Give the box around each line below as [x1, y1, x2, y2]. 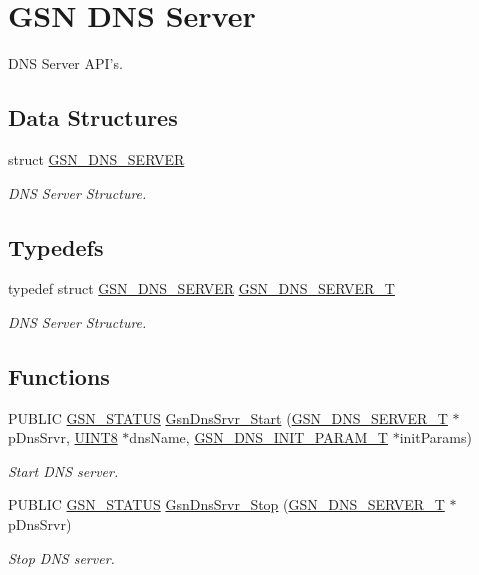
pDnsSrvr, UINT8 [8, 427, 118, 448]
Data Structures [8, 102, 178, 133]
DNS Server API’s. [8, 53, 123, 74]
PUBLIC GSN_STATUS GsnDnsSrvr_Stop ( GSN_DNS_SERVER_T [8, 494, 445, 515]
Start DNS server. [8, 460, 119, 481]
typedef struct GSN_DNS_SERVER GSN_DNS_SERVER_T [8, 278, 395, 299]
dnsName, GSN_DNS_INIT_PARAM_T [129, 427, 388, 448]
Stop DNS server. [8, 547, 115, 568]
